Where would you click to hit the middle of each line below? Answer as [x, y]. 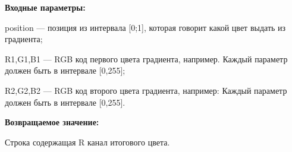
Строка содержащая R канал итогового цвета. [87, 142]
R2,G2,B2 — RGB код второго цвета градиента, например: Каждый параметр [146, 90]
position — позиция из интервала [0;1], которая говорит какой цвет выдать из [145, 27]
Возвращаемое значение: [52, 122]
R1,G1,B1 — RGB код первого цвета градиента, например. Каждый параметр [146, 58]
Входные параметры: [45, 7]
